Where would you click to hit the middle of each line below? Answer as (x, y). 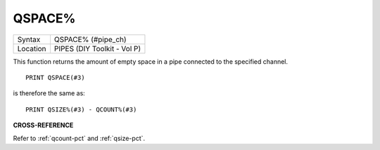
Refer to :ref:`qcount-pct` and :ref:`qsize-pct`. (79, 138)
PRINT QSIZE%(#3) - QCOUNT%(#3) (81, 109)
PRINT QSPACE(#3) (55, 77)
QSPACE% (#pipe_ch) (90, 39)
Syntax (29, 39)
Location (32, 48)
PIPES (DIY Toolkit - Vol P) (97, 48)
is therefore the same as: (49, 93)
